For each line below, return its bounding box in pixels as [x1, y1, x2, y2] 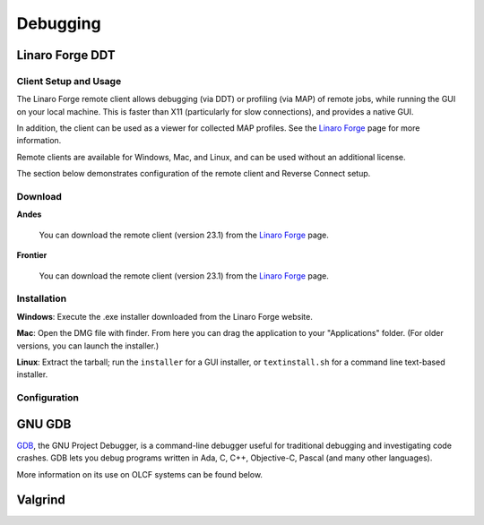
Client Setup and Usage [16, 74, 122, 87]
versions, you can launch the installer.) [16, 340, 160, 351]
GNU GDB [16, 417, 72, 432]
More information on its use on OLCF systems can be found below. [16, 469, 264, 479]
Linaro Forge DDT [16, 47, 116, 63]
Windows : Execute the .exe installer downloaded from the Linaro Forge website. [16, 311, 313, 322]
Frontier [16, 250, 48, 261]
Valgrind [16, 493, 66, 508]
